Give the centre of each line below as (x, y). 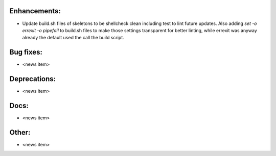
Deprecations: (33, 79)
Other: (20, 132)
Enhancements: (35, 11)
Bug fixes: (26, 52)
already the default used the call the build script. (73, 38)
